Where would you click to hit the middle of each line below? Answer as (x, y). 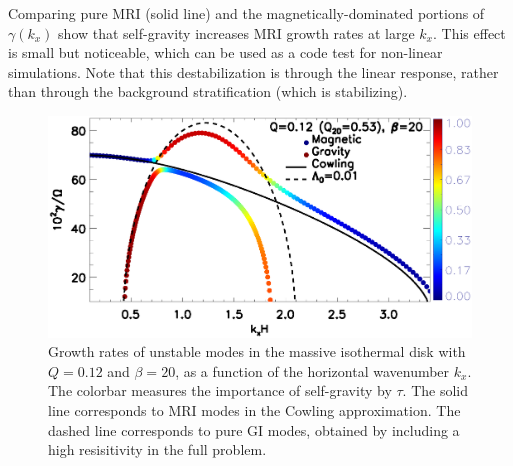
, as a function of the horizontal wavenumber (312, 370)
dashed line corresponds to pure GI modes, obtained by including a (254, 429)
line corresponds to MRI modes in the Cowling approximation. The (254, 410)
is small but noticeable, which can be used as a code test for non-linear (225, 52)
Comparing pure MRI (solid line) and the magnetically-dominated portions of (246, 13)
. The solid (435, 390)
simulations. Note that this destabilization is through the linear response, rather (253, 71)
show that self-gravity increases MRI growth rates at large (236, 32)
